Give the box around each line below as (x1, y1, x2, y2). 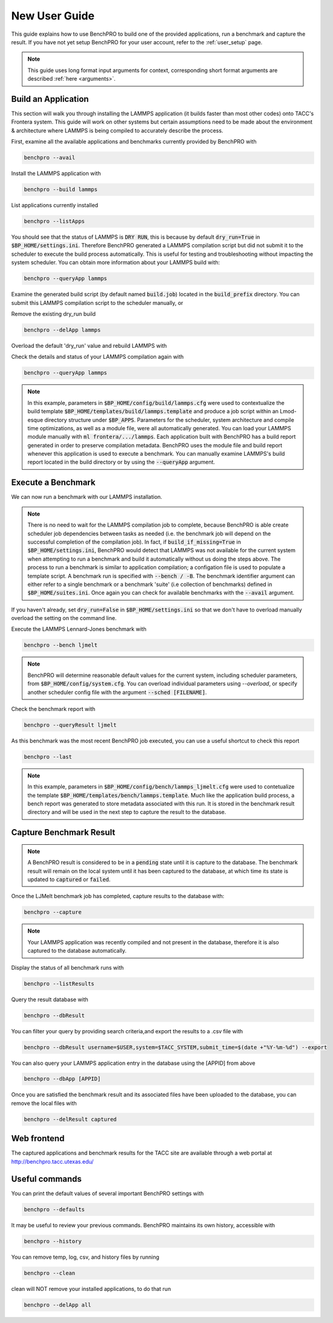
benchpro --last (24, 753, 73, 760)
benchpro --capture (24, 909, 82, 916)
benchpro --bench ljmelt (24, 642, 98, 648)
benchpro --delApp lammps (24, 327, 101, 333)
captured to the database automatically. (27, 947, 127, 955)
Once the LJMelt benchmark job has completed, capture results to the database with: (11, 893, 225, 900)
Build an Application (11, 94, 89, 104)
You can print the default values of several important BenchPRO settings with (11, 1190, 204, 1197)
